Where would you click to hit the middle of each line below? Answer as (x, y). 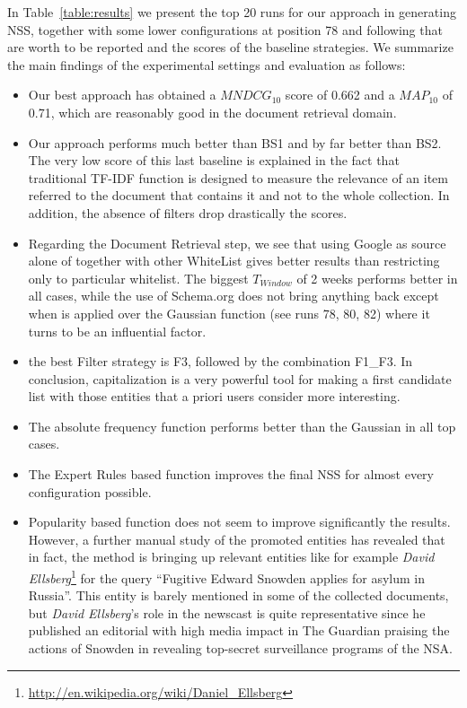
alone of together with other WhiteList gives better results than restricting (234, 261)
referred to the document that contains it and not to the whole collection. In (239, 195)
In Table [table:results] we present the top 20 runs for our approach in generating (232, 12)
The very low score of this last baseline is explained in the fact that (214, 160)
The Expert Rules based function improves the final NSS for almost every (231, 474)
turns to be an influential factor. (117, 331)
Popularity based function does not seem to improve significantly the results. (239, 522)
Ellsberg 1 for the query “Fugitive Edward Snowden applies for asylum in (226, 577)
